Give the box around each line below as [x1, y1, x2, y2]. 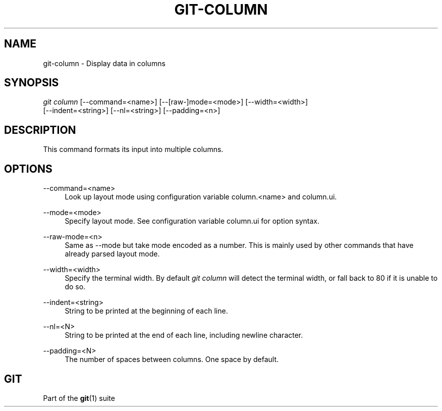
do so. [65, 282, 86, 291]
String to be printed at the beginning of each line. [65, 306, 228, 316]
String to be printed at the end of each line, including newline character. [65, 331, 303, 340]
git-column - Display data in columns [43, 59, 165, 68]
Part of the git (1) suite [43, 393, 115, 402]
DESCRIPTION [4, 123, 76, 136]
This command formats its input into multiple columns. [43, 145, 224, 154]
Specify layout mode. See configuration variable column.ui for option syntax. [65, 217, 319, 226]
